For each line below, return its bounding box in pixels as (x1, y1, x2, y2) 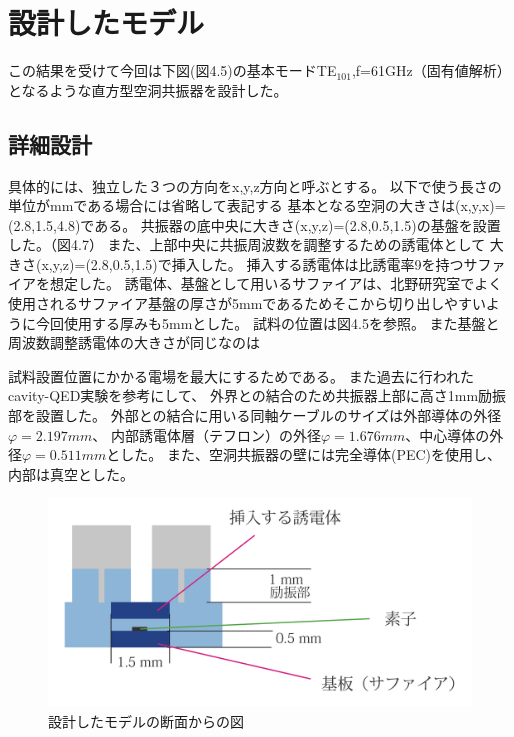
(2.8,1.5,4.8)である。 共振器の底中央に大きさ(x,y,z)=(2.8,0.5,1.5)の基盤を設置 (8, 214, 501, 235)
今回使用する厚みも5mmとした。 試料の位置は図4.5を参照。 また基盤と (35, 312, 500, 333)
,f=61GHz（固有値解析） (351, 60, 511, 81)
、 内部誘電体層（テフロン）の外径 (92, 424, 321, 445)
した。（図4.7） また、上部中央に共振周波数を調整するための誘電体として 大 (8, 234, 504, 255)
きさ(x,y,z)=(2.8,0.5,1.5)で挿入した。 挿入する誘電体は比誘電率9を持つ (8, 253, 464, 274)
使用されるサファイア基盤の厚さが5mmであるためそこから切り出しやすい (8, 293, 486, 314)
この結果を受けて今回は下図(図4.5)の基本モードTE (8, 60, 337, 81)
